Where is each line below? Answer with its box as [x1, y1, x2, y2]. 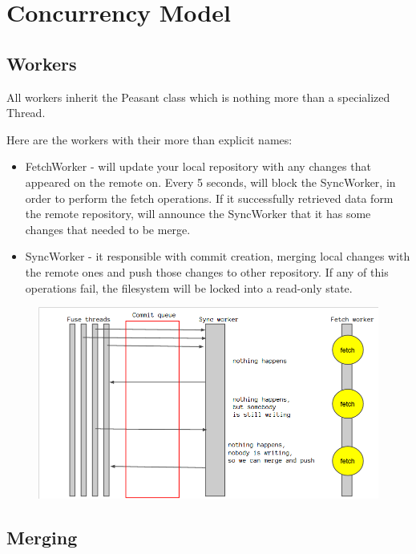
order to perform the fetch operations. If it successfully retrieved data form [25, 189, 394, 206]
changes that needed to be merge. [25, 220, 191, 237]
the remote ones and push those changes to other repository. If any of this [25, 263, 389, 280]
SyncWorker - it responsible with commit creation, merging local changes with [25, 248, 410, 265]
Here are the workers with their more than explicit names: [6, 131, 293, 148]
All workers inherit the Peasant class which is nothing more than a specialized [6, 88, 390, 105]
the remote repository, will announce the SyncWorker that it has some [25, 205, 371, 222]
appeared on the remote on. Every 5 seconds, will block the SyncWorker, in [25, 173, 396, 190]
